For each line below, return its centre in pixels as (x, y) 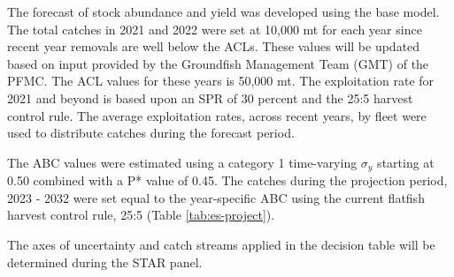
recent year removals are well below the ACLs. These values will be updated (214, 46)
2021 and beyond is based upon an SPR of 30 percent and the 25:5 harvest (210, 97)
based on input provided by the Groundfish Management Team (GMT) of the (218, 63)
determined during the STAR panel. (105, 262)
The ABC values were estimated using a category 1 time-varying (182, 162)
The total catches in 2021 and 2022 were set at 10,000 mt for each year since (215, 29)
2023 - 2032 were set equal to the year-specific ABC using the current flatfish (216, 197)
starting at (406, 162)
